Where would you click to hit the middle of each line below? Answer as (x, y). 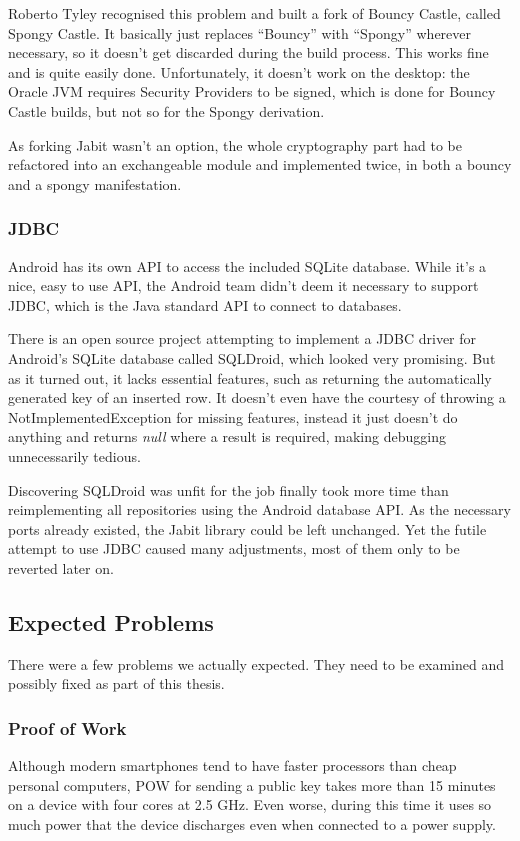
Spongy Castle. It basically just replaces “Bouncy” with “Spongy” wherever (240, 32)
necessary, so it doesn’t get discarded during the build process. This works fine (248, 52)
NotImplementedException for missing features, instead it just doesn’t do (233, 416)
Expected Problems (111, 621)
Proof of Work (67, 727)
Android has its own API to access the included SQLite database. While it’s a (247, 265)
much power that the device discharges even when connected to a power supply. (252, 823)
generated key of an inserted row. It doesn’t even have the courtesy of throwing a (257, 397)
